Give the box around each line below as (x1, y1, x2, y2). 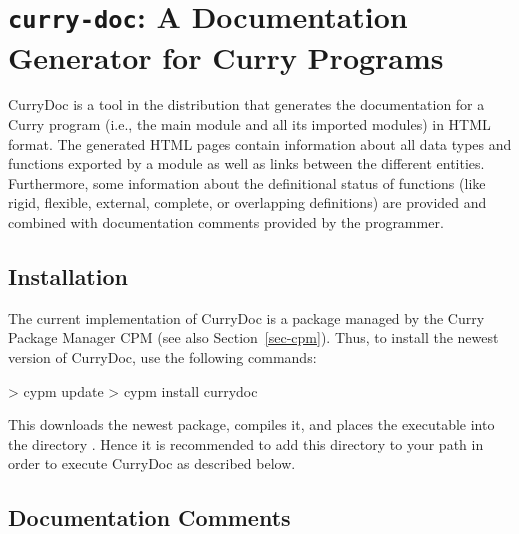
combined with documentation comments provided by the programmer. (8, 212, 444, 232)
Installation (8, 260, 128, 291)
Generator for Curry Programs (8, 36, 444, 77)
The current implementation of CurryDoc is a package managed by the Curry (8, 307, 485, 328)
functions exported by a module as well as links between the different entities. (8, 153, 485, 174)
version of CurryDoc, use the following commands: (8, 346, 317, 367)
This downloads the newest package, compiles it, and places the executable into (8, 414, 495, 435)
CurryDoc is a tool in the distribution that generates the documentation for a (8, 94, 485, 115)
